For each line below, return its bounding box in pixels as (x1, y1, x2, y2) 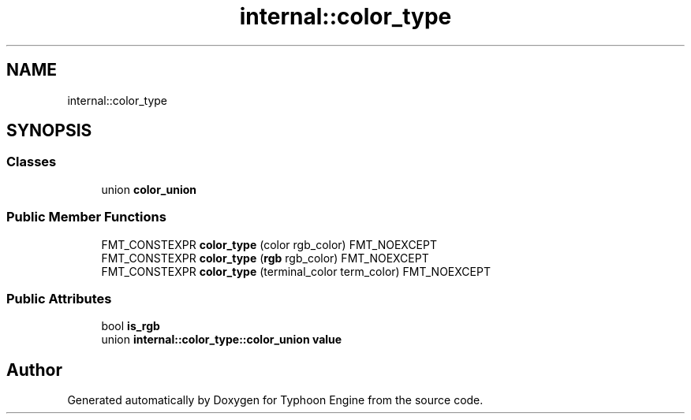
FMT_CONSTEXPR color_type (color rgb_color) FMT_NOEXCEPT (101, 237, 437, 251)
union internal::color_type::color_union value (101, 333, 342, 347)
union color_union (101, 182, 197, 196)
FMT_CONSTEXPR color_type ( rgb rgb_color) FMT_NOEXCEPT (101, 251, 429, 265)
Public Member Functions (6, 209, 166, 225)
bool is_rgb (101, 319, 160, 333)
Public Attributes (6, 290, 112, 307)
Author (6, 359, 62, 380)
